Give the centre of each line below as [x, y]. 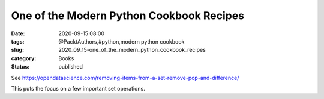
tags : [18, 41]
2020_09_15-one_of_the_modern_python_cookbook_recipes [132, 50]
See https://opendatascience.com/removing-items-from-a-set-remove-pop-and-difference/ [125, 78]
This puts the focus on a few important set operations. [78, 88]
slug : [17, 50]
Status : [20, 67]
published [71, 67]
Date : [18, 33]
